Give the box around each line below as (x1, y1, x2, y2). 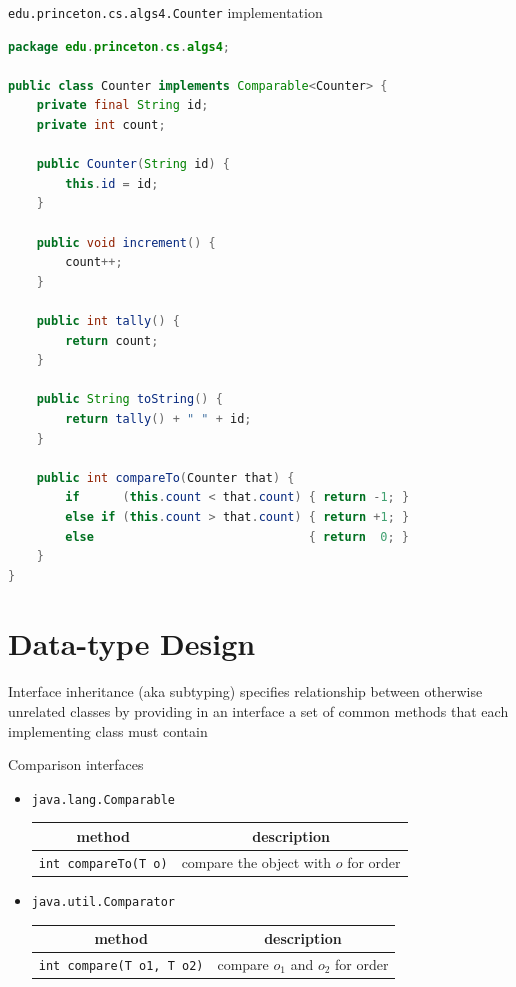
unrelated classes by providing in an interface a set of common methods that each (8, 701, 509, 721)
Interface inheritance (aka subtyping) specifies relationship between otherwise (8, 681, 483, 702)
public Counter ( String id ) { (36, 157, 231, 172)
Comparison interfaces (8, 754, 144, 775)
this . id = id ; (65, 176, 159, 191)
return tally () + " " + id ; (65, 411, 252, 426)
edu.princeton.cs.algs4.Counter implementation (8, 2, 323, 22)
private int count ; (36, 118, 166, 133)
